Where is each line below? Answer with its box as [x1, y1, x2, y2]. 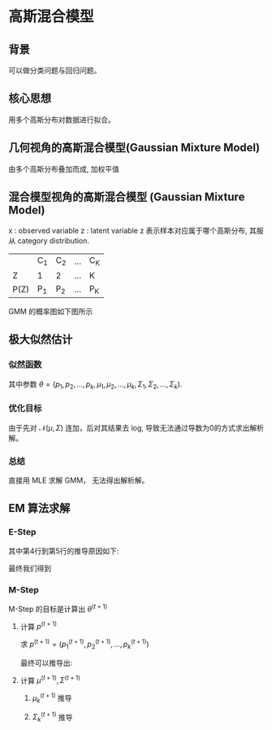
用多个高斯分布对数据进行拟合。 [8, 115, 115, 125]
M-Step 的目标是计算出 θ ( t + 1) [8, 602, 108, 614]
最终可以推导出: [19, 658, 73, 667]
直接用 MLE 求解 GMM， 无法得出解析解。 [8, 475, 149, 485]
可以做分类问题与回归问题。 [8, 66, 101, 75]
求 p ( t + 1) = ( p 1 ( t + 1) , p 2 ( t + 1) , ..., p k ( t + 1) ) [19, 638, 149, 651]
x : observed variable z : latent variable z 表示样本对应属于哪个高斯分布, [8, 225, 248, 236]
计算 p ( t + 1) [19, 620, 57, 632]
